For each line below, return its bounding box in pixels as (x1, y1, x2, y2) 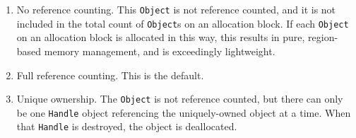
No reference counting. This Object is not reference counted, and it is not (16, 2, 336, 16)
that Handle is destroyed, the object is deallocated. (16, 119, 237, 134)
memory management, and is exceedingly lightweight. (44, 43, 275, 58)
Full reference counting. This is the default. (16, 67, 204, 82)
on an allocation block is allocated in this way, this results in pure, (16, 30, 305, 45)
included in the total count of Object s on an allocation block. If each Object (16, 16, 349, 30)
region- (308, 30, 338, 45)
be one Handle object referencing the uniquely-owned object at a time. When (16, 105, 351, 120)
